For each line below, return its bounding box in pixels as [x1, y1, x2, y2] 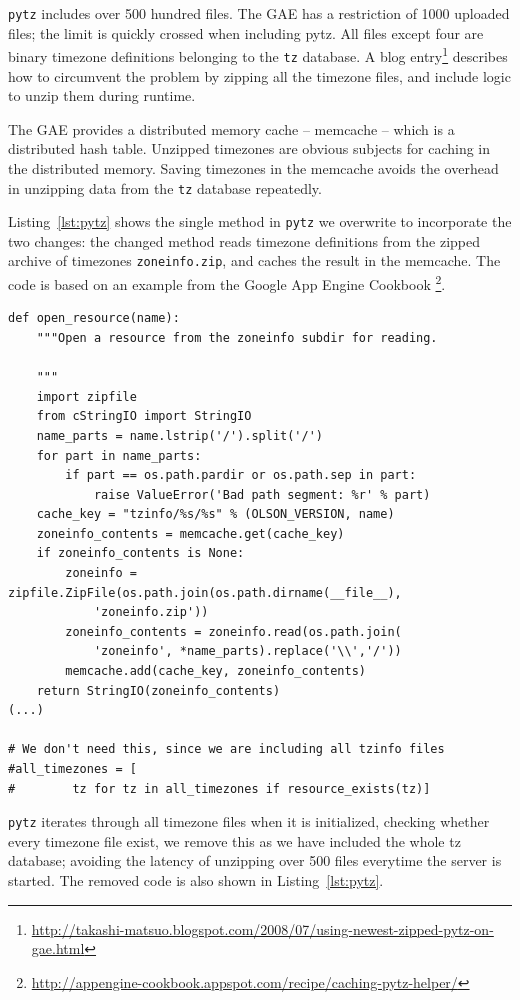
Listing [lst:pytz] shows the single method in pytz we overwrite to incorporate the [8, 211, 512, 232]
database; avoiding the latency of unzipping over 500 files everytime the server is [8, 850, 502, 871]
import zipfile [36, 389, 137, 404]
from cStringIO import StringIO [36, 409, 252, 424]
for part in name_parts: [36, 448, 202, 463]
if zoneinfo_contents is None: [36, 546, 245, 561]
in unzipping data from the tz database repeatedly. [8, 177, 322, 198]
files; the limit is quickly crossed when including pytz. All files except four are [8, 22, 484, 43]
